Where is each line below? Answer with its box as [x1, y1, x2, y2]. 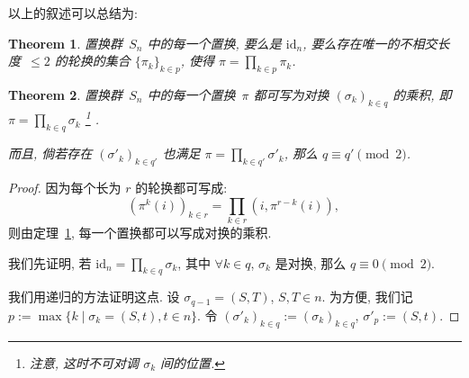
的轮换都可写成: [135, 178, 228, 197]
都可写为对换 [253, 85, 329, 103]
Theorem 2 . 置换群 [8, 85, 122, 103]
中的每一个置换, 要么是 [147, 33, 282, 52]
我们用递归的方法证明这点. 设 [8, 287, 180, 306]
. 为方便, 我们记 [321, 287, 413, 306]
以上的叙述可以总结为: [8, 4, 138, 22]
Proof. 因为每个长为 [8, 178, 122, 197]
